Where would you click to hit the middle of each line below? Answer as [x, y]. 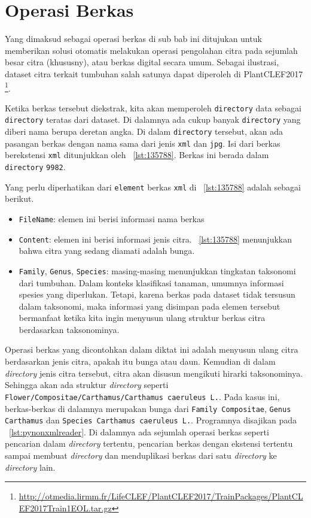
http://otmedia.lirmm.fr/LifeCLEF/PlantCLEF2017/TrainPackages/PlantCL [161, 496]
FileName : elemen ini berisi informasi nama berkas [112, 218]
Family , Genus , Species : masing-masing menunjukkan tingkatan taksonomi [157, 270]
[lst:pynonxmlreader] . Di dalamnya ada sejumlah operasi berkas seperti [139, 431]
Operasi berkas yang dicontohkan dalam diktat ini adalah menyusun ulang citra [152, 349]
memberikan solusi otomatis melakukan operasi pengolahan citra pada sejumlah [151, 50]
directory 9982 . [35, 167]
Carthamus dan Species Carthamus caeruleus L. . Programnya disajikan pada [151, 420]
